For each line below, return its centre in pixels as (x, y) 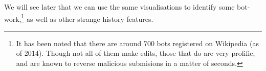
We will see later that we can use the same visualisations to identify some (119, 7)
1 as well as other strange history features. (87, 18)
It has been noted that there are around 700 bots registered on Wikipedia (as (137, 43)
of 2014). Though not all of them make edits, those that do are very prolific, (136, 53)
